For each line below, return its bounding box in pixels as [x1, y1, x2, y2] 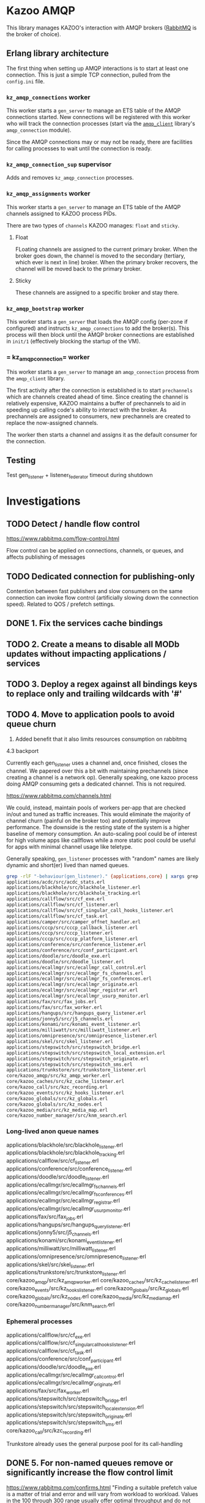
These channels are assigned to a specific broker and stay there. [15, 289, 179, 296]
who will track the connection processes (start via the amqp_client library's [6, 120, 196, 128]
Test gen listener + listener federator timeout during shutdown [6, 472, 153, 480]
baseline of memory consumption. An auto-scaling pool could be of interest [6, 830, 198, 837]
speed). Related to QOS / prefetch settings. [6, 600, 115, 608]
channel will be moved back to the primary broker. [15, 265, 142, 272]
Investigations [6, 494, 81, 508]
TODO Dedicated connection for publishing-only [6, 571, 195, 581]
